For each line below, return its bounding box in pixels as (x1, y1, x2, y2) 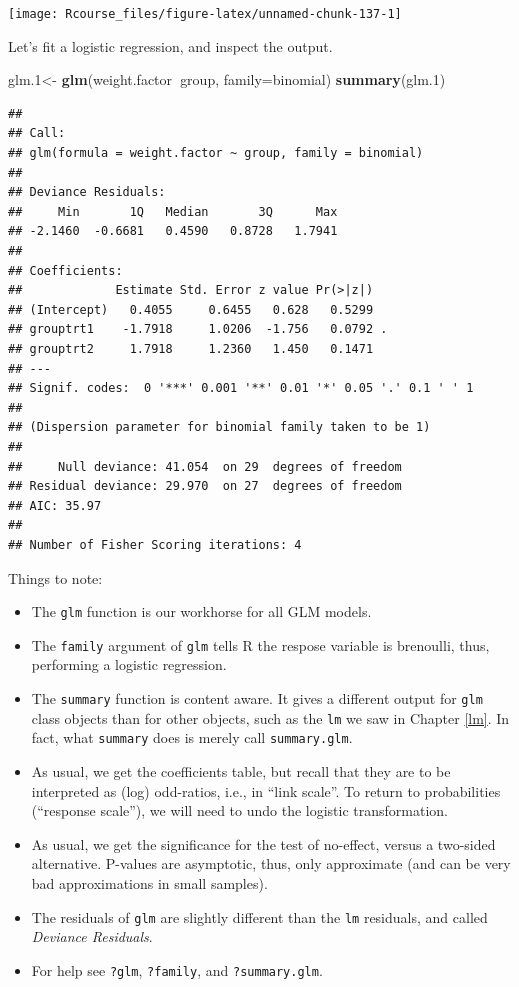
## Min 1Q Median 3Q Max (8, 204, 338, 219)
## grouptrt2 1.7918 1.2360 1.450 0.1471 (8, 341, 374, 356)
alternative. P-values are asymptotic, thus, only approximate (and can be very (31, 853, 511, 874)
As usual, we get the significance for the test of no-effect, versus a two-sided (31, 833, 496, 854)
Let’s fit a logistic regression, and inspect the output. (8, 35, 333, 56)
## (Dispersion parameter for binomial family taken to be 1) (8, 420, 431, 435)
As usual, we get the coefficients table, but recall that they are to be (31, 760, 451, 781)
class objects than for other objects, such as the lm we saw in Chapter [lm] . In (31, 707, 510, 728)
